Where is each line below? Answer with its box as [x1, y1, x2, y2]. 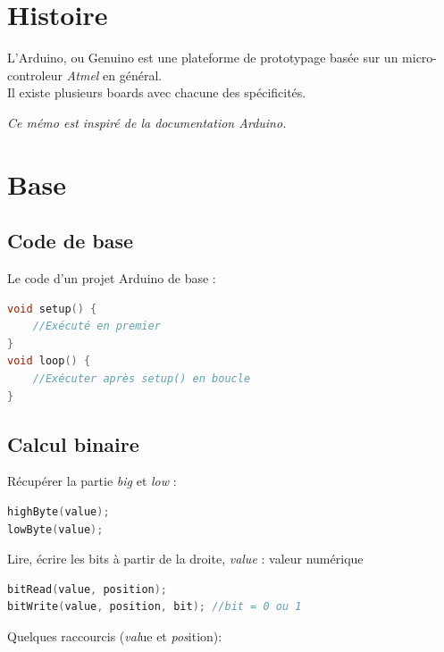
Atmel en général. [66, 65, 163, 84]
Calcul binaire [7, 430, 139, 457]
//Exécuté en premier [32, 320, 161, 333]
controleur [7, 65, 63, 84]
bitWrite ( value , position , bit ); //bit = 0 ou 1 [7, 600, 302, 614]
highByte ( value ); [7, 506, 110, 519]
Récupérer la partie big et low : [7, 472, 177, 490]
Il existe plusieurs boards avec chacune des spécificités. [7, 83, 306, 102]
